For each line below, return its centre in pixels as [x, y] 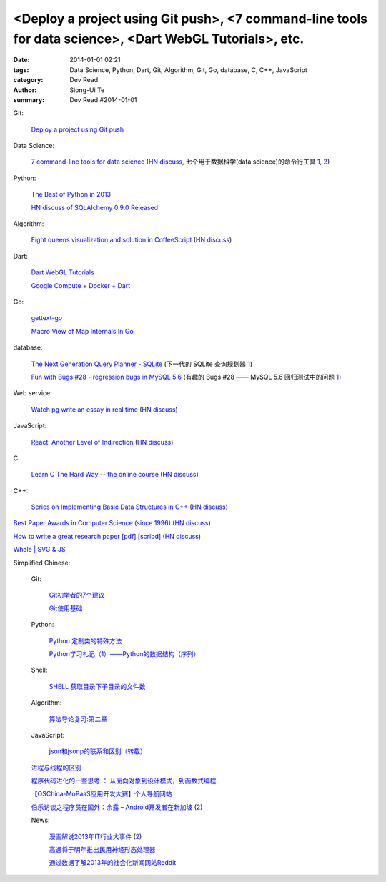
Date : [21, 60]
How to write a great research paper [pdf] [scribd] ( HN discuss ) [107, 536]
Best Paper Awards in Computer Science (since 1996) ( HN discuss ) [112, 523]
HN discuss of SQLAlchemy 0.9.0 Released [95, 207]
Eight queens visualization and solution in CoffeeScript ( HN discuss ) [132, 240]
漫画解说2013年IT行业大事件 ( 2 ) [95, 836]
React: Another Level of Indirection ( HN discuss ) [102, 442]
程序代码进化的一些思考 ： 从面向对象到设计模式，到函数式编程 [124, 781]
